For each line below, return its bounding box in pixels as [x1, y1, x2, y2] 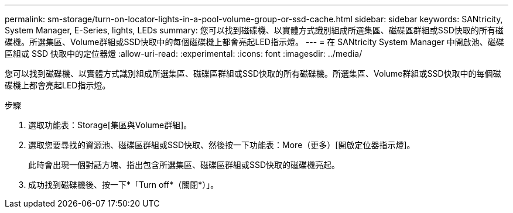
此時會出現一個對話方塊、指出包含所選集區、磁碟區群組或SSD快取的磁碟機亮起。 [28, 160, 340, 170]
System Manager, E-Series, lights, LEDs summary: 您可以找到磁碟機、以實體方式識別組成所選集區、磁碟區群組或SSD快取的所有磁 [5, 25, 504, 35]
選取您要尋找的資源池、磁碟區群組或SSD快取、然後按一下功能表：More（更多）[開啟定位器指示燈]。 [28, 140, 415, 150]
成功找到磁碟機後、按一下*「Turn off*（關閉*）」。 [28, 180, 219, 190]
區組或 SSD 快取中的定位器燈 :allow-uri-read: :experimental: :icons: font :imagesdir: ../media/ [5, 49, 362, 59]
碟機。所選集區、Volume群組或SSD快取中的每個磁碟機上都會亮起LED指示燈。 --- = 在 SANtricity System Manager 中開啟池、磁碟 [5, 37, 504, 47]
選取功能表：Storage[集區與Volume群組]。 [28, 120, 192, 130]
